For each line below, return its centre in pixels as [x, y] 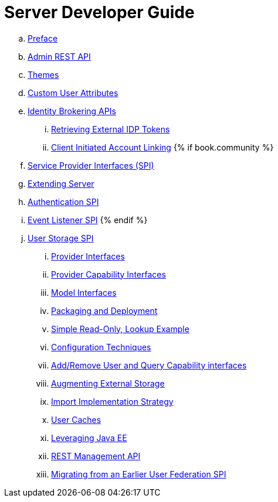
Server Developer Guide [99, 12]
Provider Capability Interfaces [109, 274]
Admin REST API [59, 56]
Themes [43, 74]
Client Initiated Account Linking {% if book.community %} [162, 147]
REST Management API [96, 456]
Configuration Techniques [101, 347]
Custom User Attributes [73, 93]
